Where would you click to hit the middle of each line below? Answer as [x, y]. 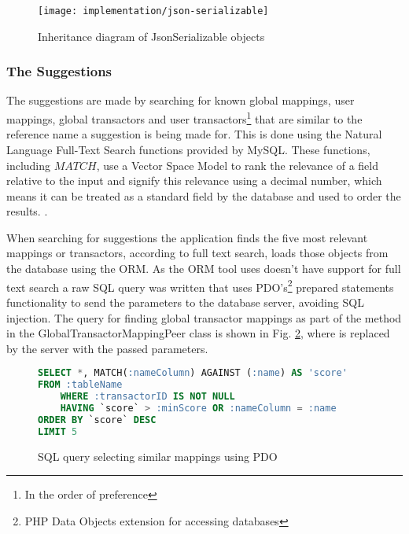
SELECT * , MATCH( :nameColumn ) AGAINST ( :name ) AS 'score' [193, 373]
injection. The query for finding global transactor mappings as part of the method [204, 317]
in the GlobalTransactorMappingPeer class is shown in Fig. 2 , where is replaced [198, 333]
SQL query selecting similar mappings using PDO [158, 456]
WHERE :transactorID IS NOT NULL [147, 397]
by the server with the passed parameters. [107, 348]
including [29, 165]
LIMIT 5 [58, 431]
